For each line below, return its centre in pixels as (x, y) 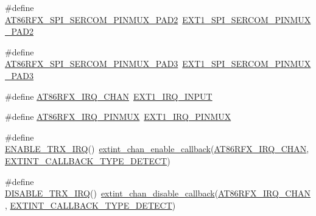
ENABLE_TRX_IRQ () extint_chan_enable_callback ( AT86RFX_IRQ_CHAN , (157, 149)
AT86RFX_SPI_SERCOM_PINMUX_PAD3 (92, 64)
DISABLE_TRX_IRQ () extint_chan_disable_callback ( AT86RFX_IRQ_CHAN (158, 193)
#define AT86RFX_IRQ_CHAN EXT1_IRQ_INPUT (109, 96)
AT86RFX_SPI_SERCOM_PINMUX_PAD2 (92, 19)
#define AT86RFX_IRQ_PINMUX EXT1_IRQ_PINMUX (118, 117)
